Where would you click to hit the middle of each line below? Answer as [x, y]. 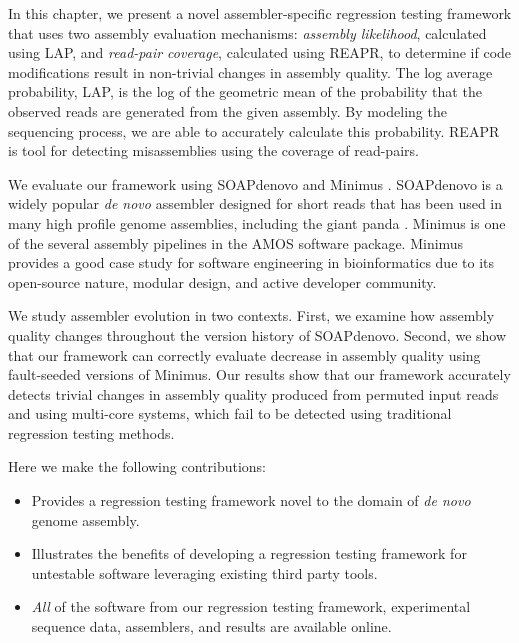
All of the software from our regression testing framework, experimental [251, 606]
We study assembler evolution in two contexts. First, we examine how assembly [251, 315]
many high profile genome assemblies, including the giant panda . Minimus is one [257, 222]
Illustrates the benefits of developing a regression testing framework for [249, 553]
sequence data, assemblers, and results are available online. [211, 626]
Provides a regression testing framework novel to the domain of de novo [251, 500]
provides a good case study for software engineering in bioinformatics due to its [251, 262]
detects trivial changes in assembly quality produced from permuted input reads [253, 393]
